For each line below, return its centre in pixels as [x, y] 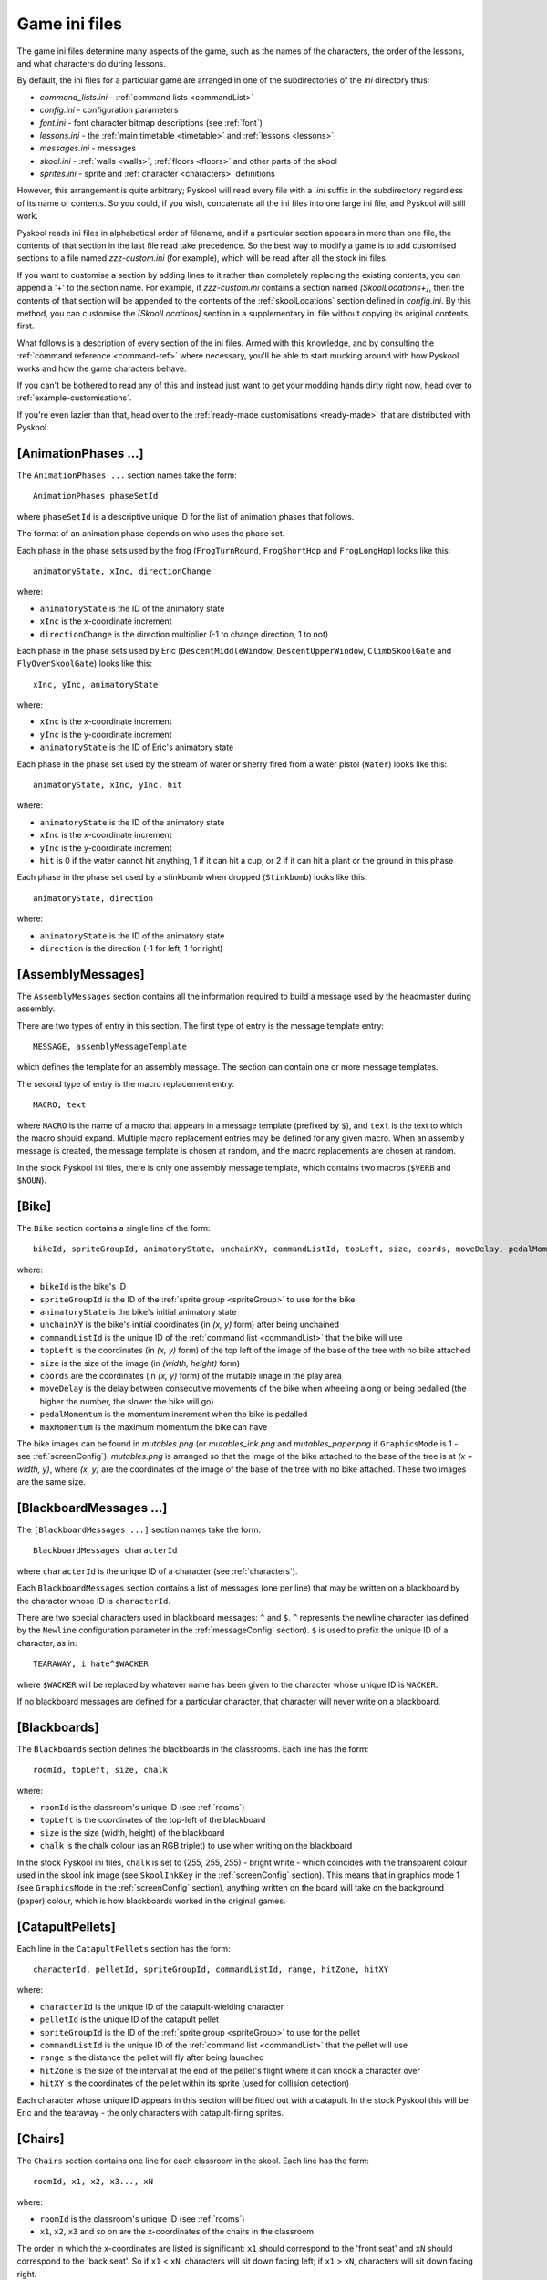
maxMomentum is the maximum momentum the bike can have [154, 1426]
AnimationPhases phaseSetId [96, 496]
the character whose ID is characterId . [93, 1601]
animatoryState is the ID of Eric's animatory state [137, 747]
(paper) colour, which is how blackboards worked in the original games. [151, 1901]
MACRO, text [60, 1105]
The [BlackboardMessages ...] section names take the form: [139, 1529]
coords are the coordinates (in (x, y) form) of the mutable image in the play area [191, 1375]
